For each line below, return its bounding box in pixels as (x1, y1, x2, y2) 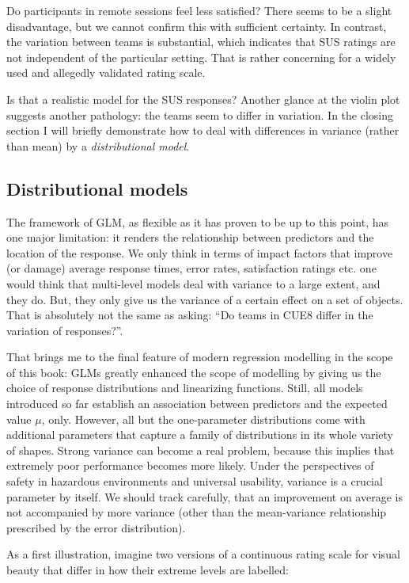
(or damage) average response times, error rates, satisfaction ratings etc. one (6, 260, 377, 276)
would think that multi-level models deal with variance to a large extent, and (6, 275, 381, 291)
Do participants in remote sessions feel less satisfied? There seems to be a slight (6, 2, 392, 18)
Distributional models (6, 176, 188, 200)
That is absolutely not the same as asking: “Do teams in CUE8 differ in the (6, 307, 373, 323)
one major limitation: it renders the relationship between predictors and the (6, 229, 374, 246)
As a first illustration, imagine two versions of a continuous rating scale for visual (6, 546, 400, 562)
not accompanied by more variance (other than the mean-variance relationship (6, 504, 387, 520)
